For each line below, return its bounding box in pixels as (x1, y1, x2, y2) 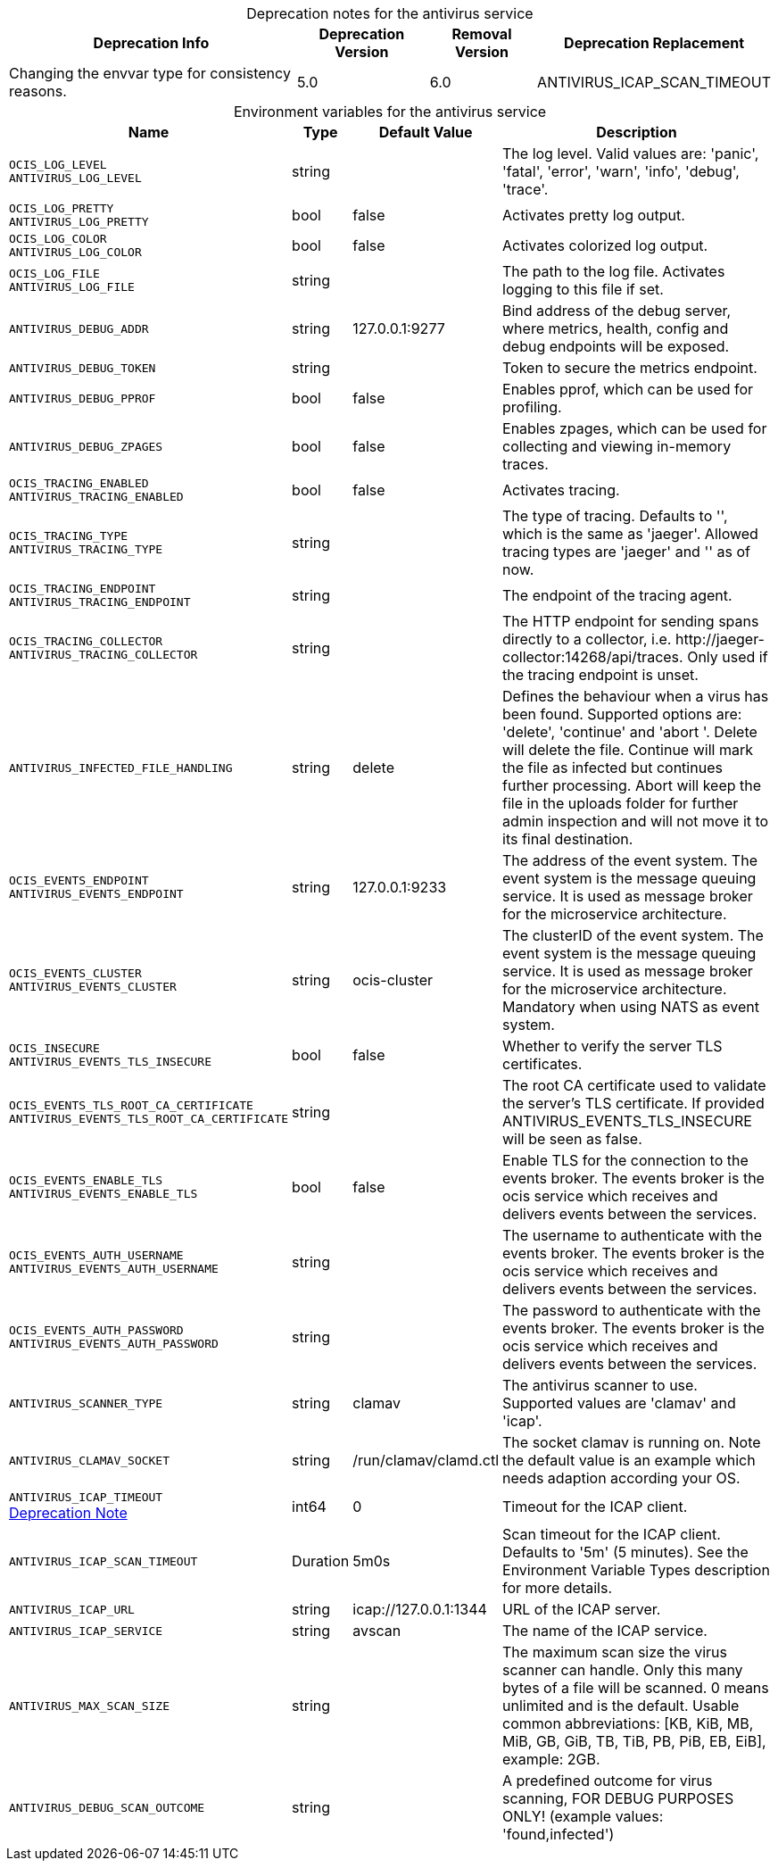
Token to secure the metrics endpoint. (502, 359, 757, 377)
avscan (352, 1622, 401, 1640)
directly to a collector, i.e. (502, 630, 672, 648)
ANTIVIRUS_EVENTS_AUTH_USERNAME (9, 1262, 219, 1275)
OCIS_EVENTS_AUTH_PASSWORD (9, 1324, 184, 1337)
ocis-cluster (352, 971, 434, 989)
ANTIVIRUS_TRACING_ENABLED (9, 490, 184, 503)
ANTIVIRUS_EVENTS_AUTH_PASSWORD (9, 1337, 219, 1350)
